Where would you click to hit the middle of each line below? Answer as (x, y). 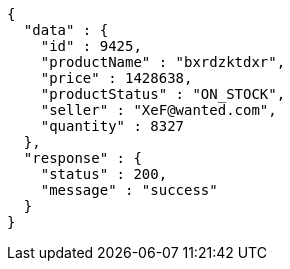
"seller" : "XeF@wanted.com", (158, 110)
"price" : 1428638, (116, 78)
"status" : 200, (104, 174)
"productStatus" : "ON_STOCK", (163, 94)
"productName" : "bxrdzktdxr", (163, 62)
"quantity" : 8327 (112, 126)
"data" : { (66, 30)
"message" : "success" (129, 190)
